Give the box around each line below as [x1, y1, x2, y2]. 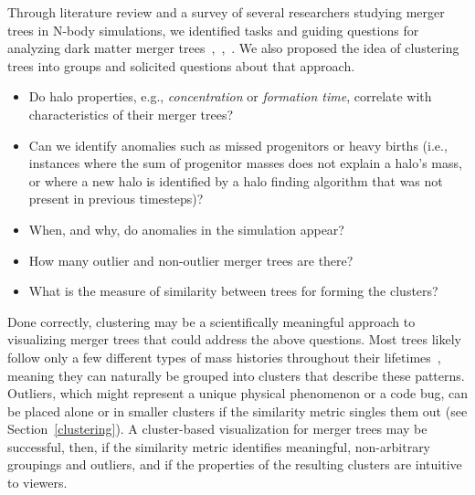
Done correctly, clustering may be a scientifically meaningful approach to [7, 311, 416, 331]
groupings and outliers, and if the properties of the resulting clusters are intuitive [7, 455, 462, 474]
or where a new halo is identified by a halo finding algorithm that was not [28, 171, 443, 190]
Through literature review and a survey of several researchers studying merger [7, 3, 445, 21]
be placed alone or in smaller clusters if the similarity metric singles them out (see [7, 401, 468, 420]
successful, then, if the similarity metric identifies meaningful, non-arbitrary [7, 437, 431, 456]
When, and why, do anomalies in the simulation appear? [28, 219, 344, 238]
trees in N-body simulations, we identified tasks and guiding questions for [7, 20, 419, 39]
